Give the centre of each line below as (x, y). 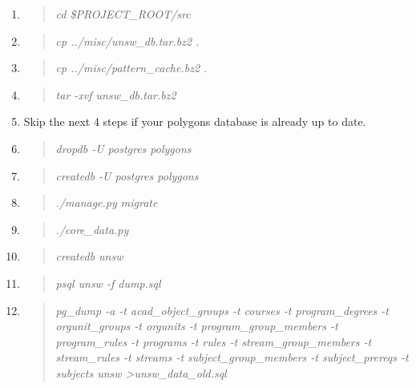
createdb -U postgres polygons (127, 175)
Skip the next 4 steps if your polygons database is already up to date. (195, 121)
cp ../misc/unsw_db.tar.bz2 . (127, 40)
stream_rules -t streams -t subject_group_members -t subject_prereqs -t (232, 357)
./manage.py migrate (107, 202)
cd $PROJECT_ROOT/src (123, 14)
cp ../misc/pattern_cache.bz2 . (131, 68)
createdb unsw (89, 256)
